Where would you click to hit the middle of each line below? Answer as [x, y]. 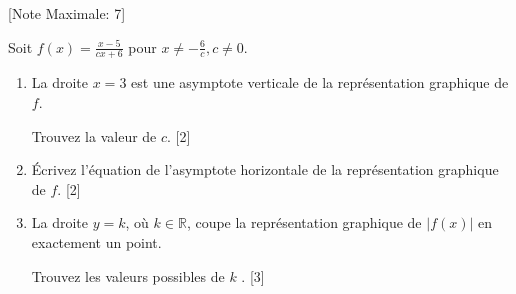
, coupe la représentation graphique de [304, 222]
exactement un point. [96, 241]
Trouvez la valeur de [94, 135]
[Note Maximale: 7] [67, 13]
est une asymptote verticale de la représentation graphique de [320, 82]
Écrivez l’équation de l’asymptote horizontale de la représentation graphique [265, 169]
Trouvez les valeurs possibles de [128, 275]
